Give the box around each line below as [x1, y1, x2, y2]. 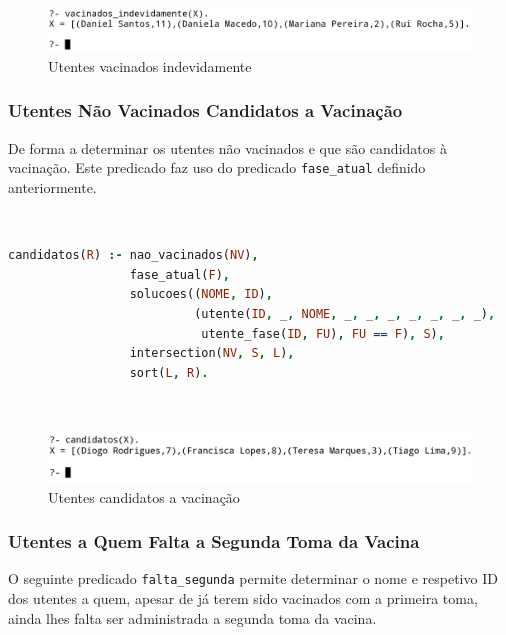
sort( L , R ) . [129, 365, 209, 380]
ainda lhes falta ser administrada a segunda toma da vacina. [8, 607, 377, 628]
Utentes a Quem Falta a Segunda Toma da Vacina [8, 529, 420, 554]
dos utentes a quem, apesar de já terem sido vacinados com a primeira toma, [8, 587, 478, 608]
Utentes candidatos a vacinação [48, 486, 240, 507]
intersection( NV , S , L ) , [129, 346, 295, 361]
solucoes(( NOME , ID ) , [129, 287, 273, 302]
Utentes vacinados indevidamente [48, 55, 252, 76]
